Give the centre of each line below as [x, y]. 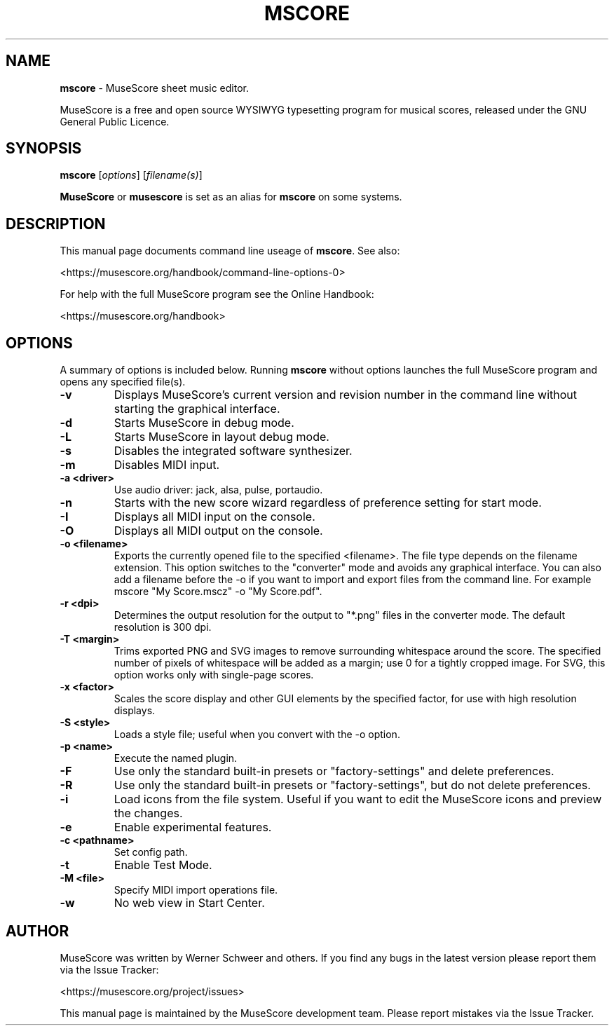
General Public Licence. [115, 121]
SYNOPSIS [44, 149]
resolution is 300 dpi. [163, 627]
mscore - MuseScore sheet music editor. [154, 88]
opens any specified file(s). [123, 382]
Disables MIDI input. [167, 465]
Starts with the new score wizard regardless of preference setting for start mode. [328, 503]
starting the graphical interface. [197, 409]
